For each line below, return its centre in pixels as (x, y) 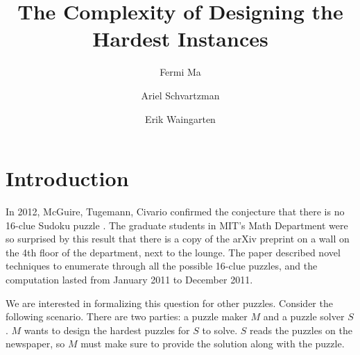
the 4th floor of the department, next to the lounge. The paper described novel (173, 252)
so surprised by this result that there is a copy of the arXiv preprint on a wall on (178, 239)
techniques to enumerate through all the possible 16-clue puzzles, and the (162, 266)
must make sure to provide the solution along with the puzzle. (213, 344)
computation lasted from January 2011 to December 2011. (129, 279)
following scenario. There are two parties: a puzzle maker (127, 316)
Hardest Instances (180, 39)
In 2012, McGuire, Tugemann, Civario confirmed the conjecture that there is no (175, 212)
